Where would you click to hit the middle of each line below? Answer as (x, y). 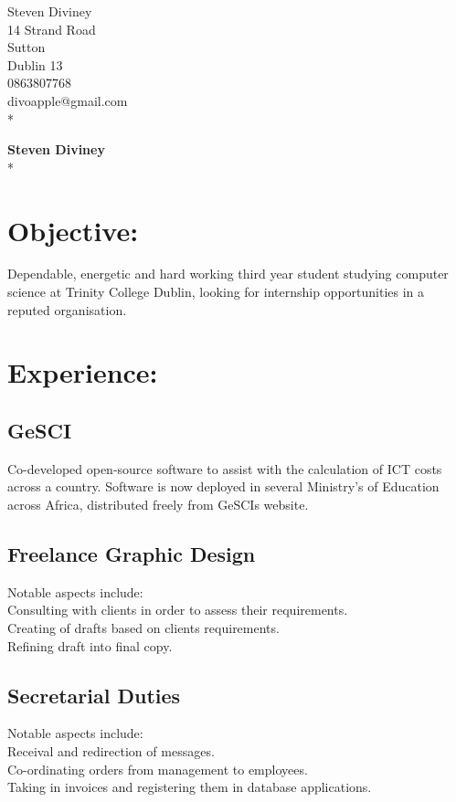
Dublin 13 (35, 64)
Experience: (83, 372)
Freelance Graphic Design (132, 554)
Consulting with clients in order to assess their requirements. (178, 610)
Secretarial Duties (94, 695)
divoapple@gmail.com (68, 100)
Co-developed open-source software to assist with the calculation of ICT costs (225, 468)
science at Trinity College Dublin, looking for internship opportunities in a (216, 292)
